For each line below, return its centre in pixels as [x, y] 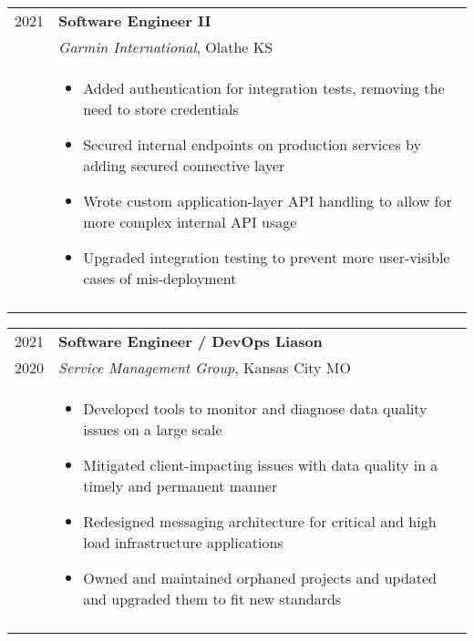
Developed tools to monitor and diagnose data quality [255, 408]
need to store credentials [161, 109]
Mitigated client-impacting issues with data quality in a [261, 465]
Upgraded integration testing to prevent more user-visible [267, 257]
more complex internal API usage [190, 222]
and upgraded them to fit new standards [212, 599]
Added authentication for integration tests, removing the [264, 88]
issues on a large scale [153, 429]
